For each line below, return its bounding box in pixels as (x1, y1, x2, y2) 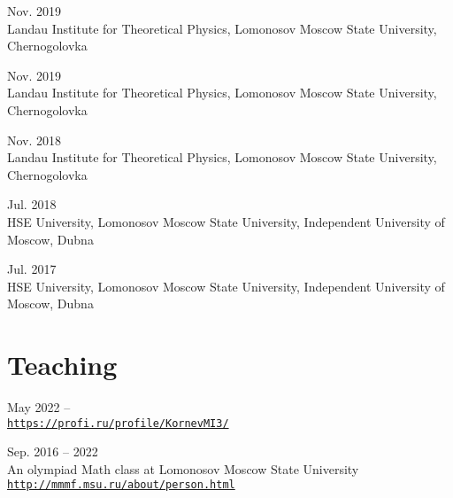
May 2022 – (7, 398, 71, 416)
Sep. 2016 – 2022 (7, 442, 98, 461)
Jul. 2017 (7, 260, 57, 278)
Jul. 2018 (7, 195, 57, 214)
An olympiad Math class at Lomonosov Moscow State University (7, 459, 359, 478)
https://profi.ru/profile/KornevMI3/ (7, 416, 229, 430)
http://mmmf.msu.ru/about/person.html (7, 479, 235, 492)
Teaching (7, 346, 118, 383)
